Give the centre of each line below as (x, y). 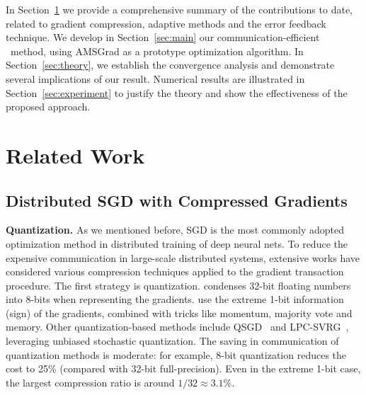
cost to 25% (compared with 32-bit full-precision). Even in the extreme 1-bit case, (183, 368)
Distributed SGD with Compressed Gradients (177, 200)
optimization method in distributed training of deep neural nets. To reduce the (177, 243)
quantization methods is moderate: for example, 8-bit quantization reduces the (176, 354)
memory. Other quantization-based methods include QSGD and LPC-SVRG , (177, 327)
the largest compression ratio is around (90, 382)
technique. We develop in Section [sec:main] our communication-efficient (163, 37)
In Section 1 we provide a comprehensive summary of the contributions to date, (179, 9)
